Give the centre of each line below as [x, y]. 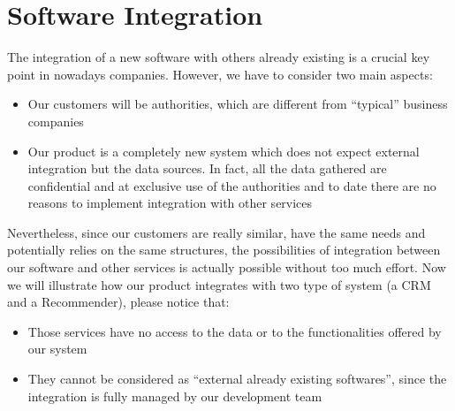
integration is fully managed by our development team [175, 396]
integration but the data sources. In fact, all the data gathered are [207, 168]
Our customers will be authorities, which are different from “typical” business [238, 104]
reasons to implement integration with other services [170, 203]
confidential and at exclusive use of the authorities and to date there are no [232, 185]
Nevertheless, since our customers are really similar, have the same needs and [216, 232]
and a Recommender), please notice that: [118, 302]
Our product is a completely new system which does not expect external [224, 151]
